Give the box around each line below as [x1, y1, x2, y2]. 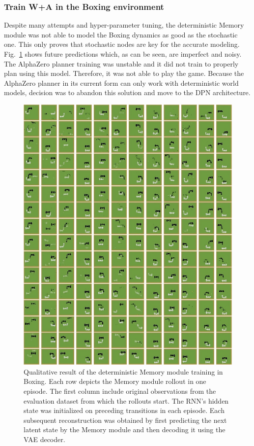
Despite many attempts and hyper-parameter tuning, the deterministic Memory [4, 20, 244, 30]
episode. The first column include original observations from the [24, 386, 216, 396]
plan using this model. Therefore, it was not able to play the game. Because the [4, 68, 244, 78]
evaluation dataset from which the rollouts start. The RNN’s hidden [24, 395, 229, 406]
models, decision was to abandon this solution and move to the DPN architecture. [4, 87, 251, 98]
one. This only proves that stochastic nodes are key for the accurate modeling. [4, 39, 240, 49]
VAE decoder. [24, 434, 65, 445]
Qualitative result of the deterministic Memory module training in [24, 366, 223, 377]
